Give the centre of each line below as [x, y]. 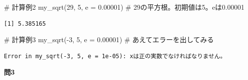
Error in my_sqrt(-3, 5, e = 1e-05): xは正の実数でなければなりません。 [115, 56]
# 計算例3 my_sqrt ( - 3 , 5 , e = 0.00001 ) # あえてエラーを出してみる [109, 40]
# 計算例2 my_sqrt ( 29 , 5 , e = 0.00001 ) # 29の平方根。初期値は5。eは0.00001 [124, 7]
